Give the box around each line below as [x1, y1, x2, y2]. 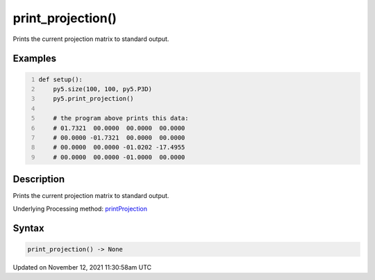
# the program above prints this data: [53, 115, 189, 122]
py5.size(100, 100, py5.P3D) [53, 85, 153, 93]
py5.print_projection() [53, 94, 135, 103]
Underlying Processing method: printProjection [12, 204, 147, 213]
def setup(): [38, 75, 83, 83]
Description [12, 174, 65, 186]
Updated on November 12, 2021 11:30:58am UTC [12, 263, 152, 271]
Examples [12, 53, 57, 65]
